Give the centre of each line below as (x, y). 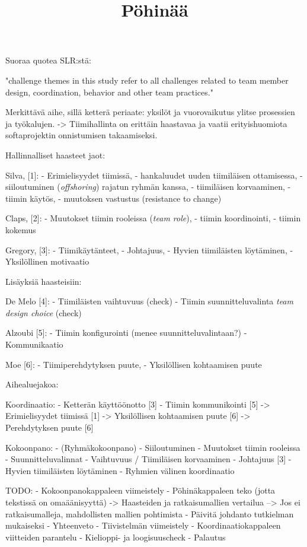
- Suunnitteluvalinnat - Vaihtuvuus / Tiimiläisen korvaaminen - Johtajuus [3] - (148, 459)
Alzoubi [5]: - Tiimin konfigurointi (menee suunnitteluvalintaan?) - (126, 333)
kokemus (21, 229)
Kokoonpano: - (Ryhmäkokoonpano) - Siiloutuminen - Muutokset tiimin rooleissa (153, 447)
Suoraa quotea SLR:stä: (48, 60)
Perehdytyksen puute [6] (49, 427)
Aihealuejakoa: (32, 384)
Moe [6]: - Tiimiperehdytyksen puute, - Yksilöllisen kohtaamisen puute (134, 364)
